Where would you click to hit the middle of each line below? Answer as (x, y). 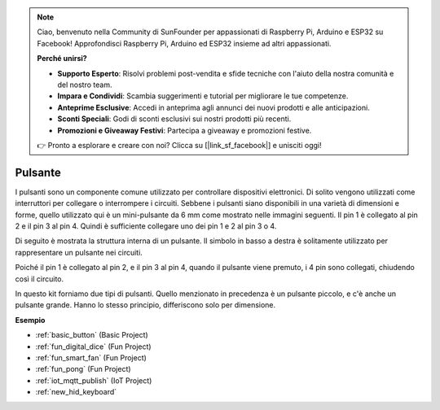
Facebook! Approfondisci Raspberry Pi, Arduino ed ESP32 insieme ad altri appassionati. (184, 43)
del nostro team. (85, 85)
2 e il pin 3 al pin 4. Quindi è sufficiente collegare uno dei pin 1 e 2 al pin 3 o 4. (146, 226)
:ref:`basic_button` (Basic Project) (92, 335)
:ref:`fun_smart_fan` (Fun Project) (91, 357)
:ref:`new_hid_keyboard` (76, 392)
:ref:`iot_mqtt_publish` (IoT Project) (94, 380)
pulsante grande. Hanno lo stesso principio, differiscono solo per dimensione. (145, 305)
